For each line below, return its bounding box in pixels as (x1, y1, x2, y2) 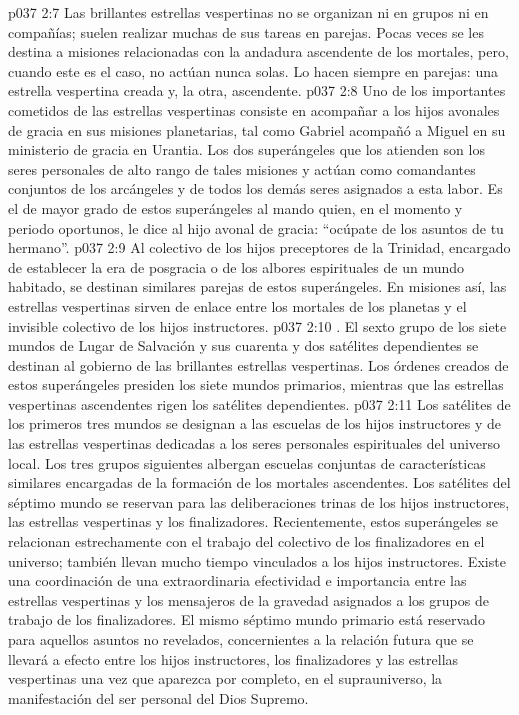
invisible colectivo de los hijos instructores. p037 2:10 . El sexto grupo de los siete (8, 315, 507, 336)
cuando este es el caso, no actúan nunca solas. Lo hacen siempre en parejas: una (8, 60, 498, 81)
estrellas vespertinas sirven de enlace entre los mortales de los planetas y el (8, 295, 467, 316)
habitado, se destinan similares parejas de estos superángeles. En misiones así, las (8, 276, 507, 297)
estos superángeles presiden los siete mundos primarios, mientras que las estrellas (8, 374, 504, 395)
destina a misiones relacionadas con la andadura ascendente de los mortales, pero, (8, 41, 509, 62)
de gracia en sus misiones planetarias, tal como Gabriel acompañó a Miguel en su (8, 119, 506, 140)
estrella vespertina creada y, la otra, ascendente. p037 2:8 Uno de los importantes (8, 80, 506, 101)
